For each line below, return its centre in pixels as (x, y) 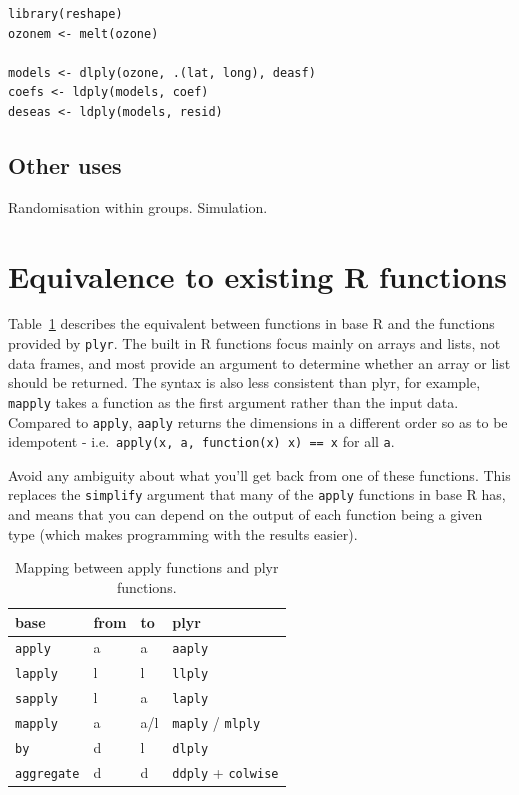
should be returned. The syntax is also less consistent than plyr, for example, (244, 382)
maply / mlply (216, 722)
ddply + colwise (225, 771)
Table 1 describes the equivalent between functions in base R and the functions (251, 323)
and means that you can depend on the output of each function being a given (245, 514)
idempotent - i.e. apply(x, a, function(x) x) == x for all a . (201, 441)
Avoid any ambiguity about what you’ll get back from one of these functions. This (259, 474)
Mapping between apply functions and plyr (147, 567)
